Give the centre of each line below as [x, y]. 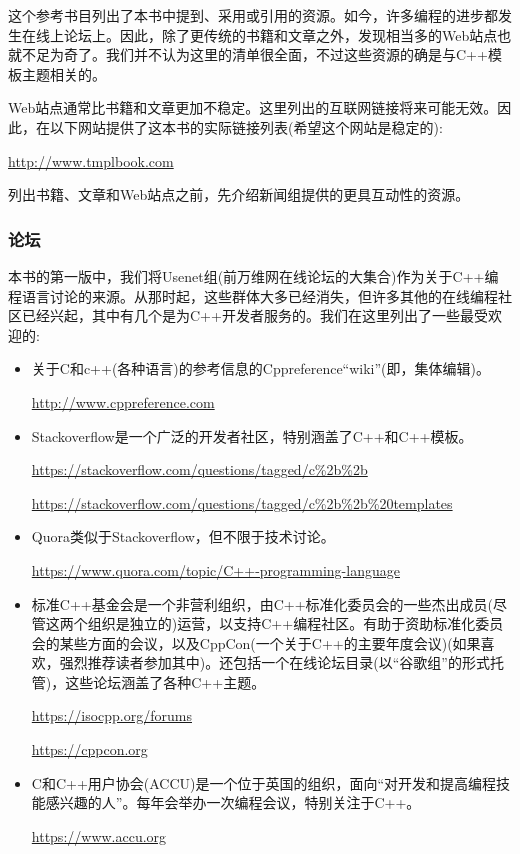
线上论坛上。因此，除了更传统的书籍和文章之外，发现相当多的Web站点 [266, 34]
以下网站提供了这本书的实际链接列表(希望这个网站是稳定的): [246, 126]
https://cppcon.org [89, 749]
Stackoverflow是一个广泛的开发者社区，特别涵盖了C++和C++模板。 [252, 435]
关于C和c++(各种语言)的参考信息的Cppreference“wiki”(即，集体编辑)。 [260, 368]
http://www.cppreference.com [123, 401]
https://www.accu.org [99, 835]
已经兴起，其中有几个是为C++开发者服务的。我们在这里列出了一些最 [247, 315]
